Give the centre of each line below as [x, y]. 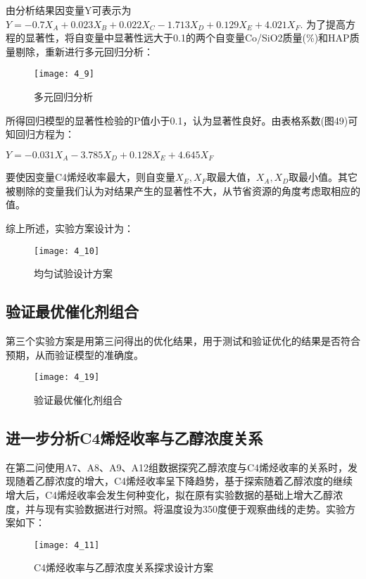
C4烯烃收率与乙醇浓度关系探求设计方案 [124, 567]
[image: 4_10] [67, 251]
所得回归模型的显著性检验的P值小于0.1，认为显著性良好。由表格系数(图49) [177, 120]
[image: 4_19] [67, 377]
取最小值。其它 [323, 177]
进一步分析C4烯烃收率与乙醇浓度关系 [134, 437]
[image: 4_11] [67, 545]
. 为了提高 [323, 24]
